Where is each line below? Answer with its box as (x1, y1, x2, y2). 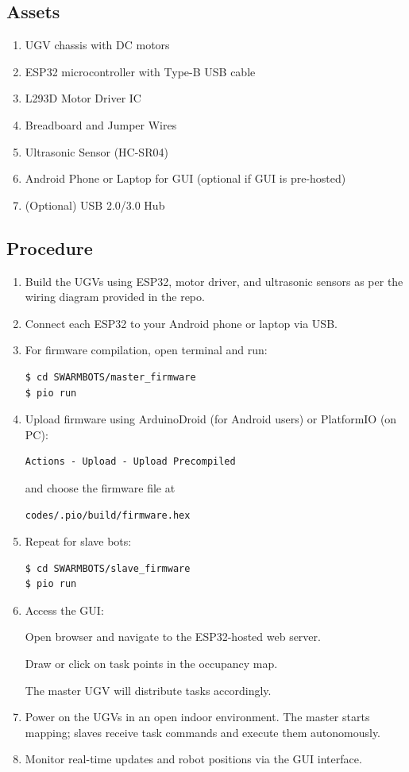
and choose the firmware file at (25, 479, 176, 496)
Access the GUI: (25, 601, 104, 618)
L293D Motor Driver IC (25, 90, 141, 106)
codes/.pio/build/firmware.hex (25, 509, 191, 521)
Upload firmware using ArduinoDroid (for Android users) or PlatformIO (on (25, 411, 397, 427)
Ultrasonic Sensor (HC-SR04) (25, 143, 168, 160)
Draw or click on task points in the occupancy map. (25, 655, 278, 672)
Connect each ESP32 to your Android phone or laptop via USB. (25, 315, 338, 331)
